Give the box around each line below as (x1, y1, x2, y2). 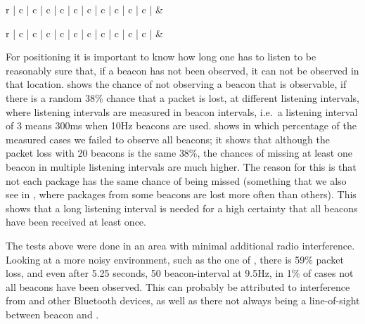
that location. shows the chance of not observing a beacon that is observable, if (6, 77, 347, 91)
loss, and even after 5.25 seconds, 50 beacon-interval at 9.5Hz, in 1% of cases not (6, 266, 354, 280)
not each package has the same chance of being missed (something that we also (6, 173, 347, 188)
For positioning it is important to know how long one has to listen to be (6, 49, 316, 64)
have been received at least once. (6, 214, 146, 229)
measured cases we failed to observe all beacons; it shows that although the (6, 131, 331, 146)
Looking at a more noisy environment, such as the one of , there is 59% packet (6, 252, 344, 266)
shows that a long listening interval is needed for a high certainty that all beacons (6, 200, 358, 215)
